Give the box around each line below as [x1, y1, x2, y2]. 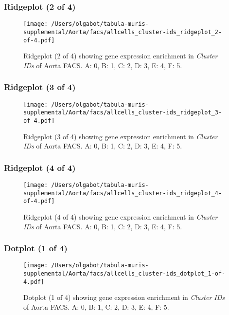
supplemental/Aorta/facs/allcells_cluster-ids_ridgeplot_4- [23, 189, 222, 197]
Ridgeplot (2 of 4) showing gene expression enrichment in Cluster [23, 51, 218, 61]
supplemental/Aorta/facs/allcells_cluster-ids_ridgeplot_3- [23, 109, 222, 116]
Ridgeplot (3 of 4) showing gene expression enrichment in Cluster [23, 131, 218, 141]
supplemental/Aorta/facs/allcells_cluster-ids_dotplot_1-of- [23, 270, 226, 277]
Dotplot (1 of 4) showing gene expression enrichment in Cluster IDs [23, 292, 225, 302]
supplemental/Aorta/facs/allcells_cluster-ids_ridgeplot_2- [23, 28, 222, 36]
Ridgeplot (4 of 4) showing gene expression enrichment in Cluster [23, 211, 218, 222]
